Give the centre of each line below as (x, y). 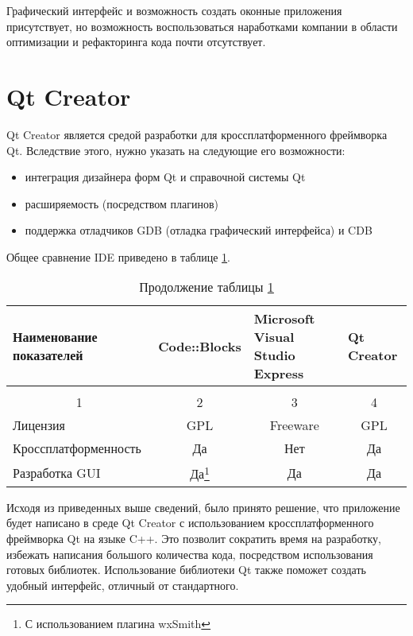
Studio (274, 355)
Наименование (55, 337)
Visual (274, 337)
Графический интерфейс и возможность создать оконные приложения (174, 10)
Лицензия (39, 425)
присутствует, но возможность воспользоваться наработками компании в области (202, 26)
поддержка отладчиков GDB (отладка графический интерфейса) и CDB (199, 230)
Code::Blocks (200, 346)
